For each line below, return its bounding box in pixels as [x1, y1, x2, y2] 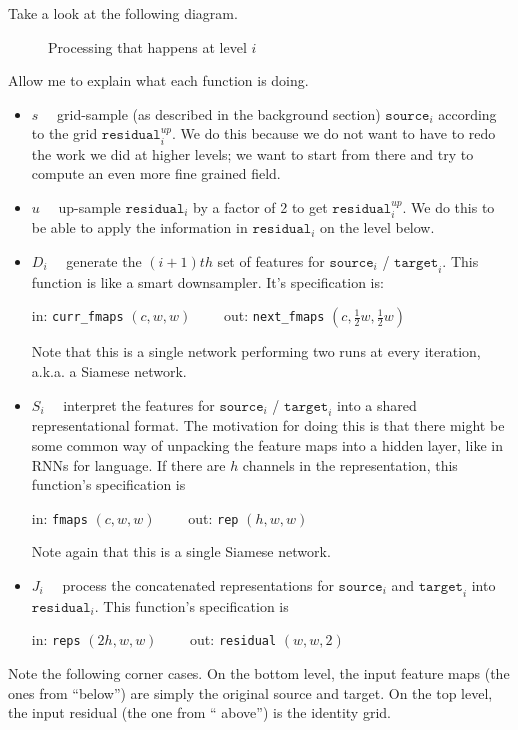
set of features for [217, 251, 325, 271]
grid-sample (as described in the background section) [57, 103, 381, 124]
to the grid [31, 123, 98, 144]
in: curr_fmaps [31, 305, 124, 326]
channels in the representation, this [242, 454, 458, 475]
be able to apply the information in [31, 217, 248, 238]
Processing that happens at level [48, 36, 247, 57]
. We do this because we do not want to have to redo [171, 123, 496, 144]
